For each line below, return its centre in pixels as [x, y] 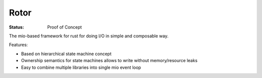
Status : [16, 27]
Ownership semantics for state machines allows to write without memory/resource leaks [109, 61]
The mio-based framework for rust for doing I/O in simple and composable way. [89, 36]
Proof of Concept [65, 27]
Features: [18, 45]
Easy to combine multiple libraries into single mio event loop [81, 67]
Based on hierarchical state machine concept [66, 54]
